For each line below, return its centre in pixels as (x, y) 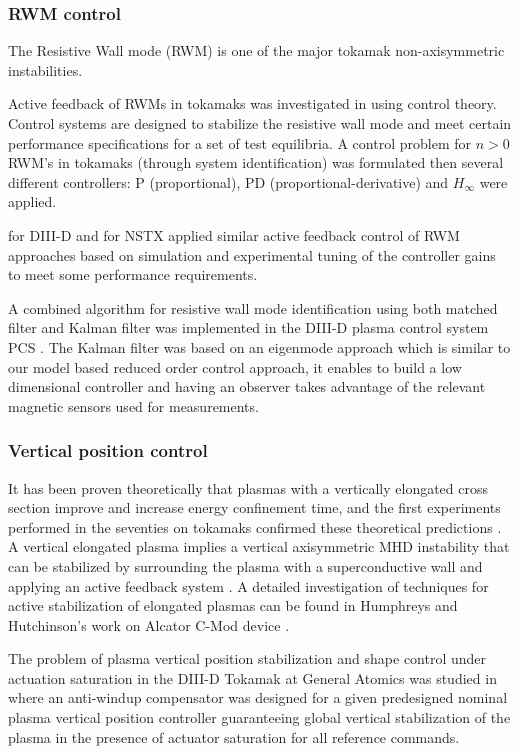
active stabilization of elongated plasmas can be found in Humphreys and (233, 605)
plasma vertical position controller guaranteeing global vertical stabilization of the (259, 717)
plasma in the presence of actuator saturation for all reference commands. (234, 736)
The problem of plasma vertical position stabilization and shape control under (247, 658)
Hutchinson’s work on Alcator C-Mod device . (149, 624)
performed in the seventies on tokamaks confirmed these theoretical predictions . (255, 526)
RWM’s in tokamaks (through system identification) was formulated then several (256, 162)
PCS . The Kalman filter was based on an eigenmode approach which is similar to (259, 346)
